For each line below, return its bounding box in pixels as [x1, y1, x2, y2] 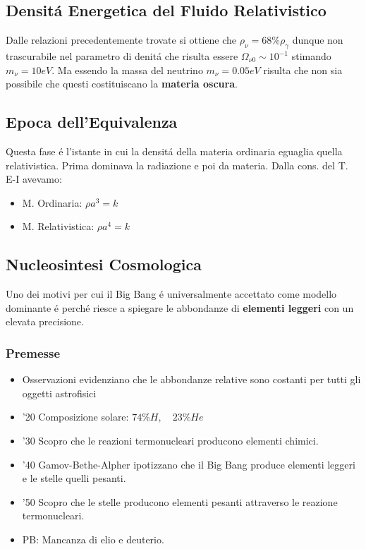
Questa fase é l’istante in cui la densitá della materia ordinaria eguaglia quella [6, 143, 343, 158]
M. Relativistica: [22, 219, 94, 234]
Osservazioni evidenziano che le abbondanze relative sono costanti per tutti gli [22, 372, 361, 387]
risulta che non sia [263, 62, 343, 77]
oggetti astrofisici [22, 385, 97, 400]
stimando [291, 49, 331, 63]
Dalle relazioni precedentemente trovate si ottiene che [6, 32, 236, 47]
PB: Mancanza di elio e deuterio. [22, 531, 164, 546]
